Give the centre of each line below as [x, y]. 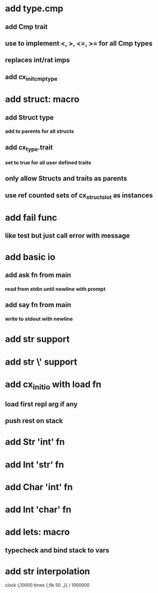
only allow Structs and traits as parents [66, 178]
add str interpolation [48, 571]
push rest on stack [34, 421]
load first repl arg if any [41, 404]
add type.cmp [34, 9]
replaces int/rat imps [38, 60]
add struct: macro [42, 99]
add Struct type [29, 117]
